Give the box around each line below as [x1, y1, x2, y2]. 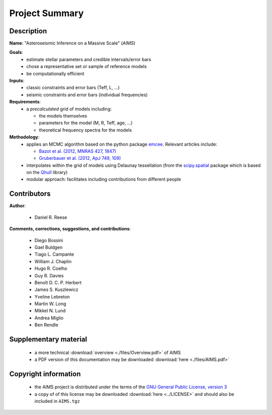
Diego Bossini [34, 237, 63, 243]
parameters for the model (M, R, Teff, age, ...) [39, 120, 133, 126]
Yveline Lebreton [34, 293, 70, 300]
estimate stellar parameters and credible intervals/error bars [26, 56, 151, 63]
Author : [9, 203, 26, 209]
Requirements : [9, 99, 41, 105]
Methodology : [9, 134, 40, 140]
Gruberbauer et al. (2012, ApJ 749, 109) [39, 155, 121, 161]
